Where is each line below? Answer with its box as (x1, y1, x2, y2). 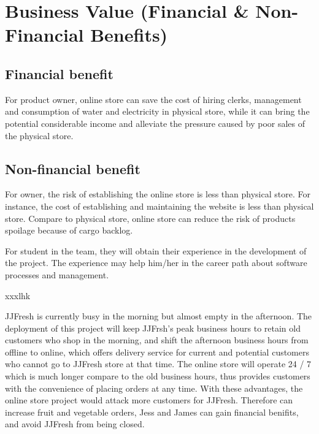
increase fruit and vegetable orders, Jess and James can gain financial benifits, (5, 405, 299, 418)
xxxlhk (5, 289, 31, 302)
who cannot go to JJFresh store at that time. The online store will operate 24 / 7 (5, 357, 312, 370)
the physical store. (5, 129, 74, 142)
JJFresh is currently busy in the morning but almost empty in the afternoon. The (5, 310, 312, 322)
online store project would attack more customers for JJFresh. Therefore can (5, 394, 293, 406)
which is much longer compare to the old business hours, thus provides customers (5, 370, 310, 383)
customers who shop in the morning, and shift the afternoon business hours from (5, 333, 309, 346)
